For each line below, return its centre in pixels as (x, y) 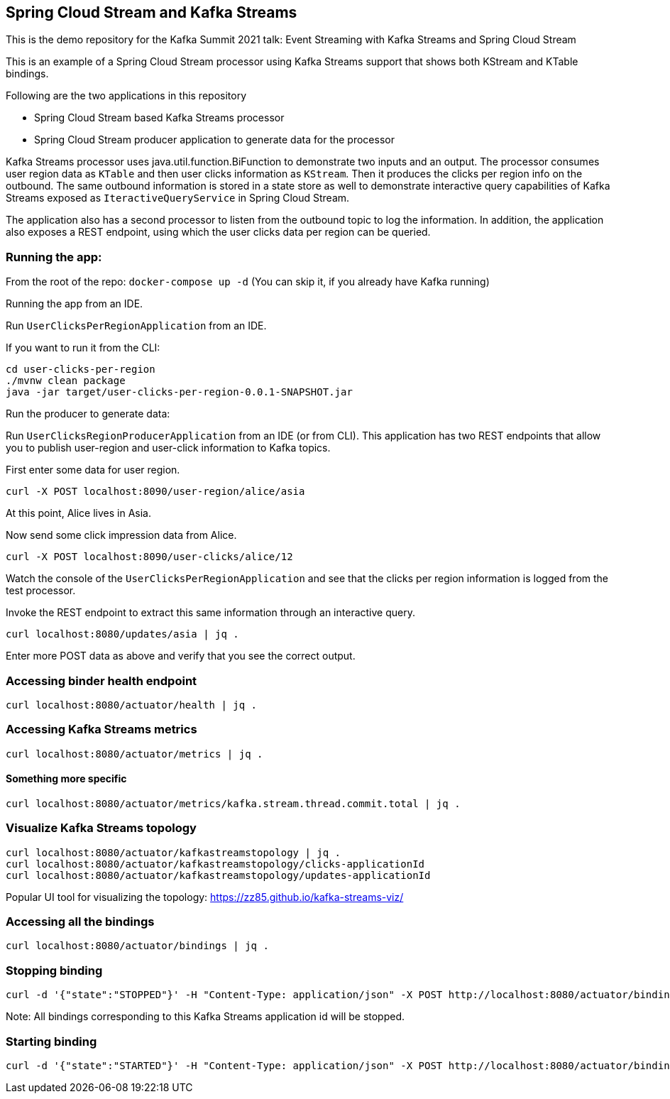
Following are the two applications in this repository (126, 96)
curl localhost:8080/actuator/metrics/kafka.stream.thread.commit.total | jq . (233, 803)
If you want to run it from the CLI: (83, 348)
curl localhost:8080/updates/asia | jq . (122, 634)
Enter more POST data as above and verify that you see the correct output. (181, 656)
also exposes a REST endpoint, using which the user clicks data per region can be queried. (218, 232)
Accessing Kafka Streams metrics (101, 729)
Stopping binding (54, 970)
